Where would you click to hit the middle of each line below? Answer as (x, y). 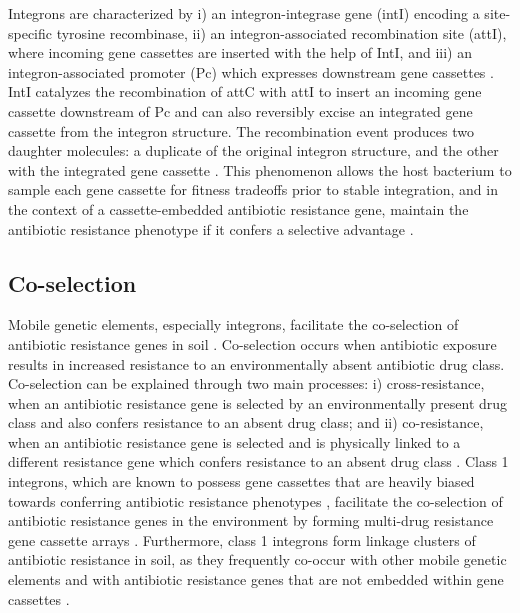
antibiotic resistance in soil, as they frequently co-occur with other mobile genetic (257, 559)
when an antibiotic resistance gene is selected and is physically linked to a (234, 441)
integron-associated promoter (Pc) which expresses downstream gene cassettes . (251, 71)
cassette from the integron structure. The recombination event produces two (241, 130)
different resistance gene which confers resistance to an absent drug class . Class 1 (258, 461)
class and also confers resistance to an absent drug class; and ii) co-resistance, (246, 422)
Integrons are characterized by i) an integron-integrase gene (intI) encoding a (244, 13)
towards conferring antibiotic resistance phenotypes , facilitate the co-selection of (255, 500)
